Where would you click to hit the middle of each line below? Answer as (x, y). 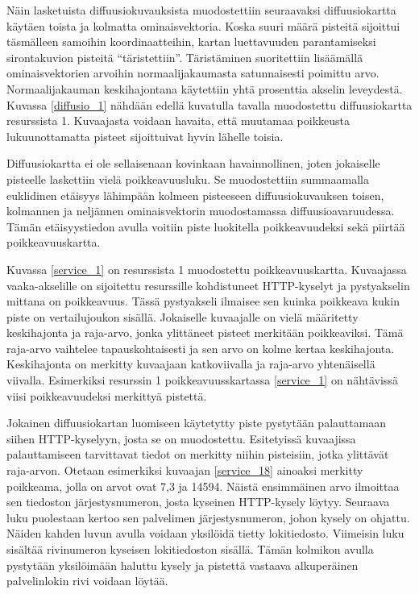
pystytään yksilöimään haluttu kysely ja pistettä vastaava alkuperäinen (183, 565)
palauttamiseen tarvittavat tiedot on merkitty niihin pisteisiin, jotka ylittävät (198, 454)
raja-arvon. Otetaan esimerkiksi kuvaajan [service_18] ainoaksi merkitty (185, 470)
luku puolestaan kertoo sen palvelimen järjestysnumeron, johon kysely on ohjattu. (208, 517)
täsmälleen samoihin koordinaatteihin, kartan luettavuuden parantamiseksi (191, 42)
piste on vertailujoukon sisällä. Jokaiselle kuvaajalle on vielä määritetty (183, 316)
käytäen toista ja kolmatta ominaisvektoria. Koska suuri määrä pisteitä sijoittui (203, 25)
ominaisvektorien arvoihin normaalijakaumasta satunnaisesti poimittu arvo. (193, 73)
